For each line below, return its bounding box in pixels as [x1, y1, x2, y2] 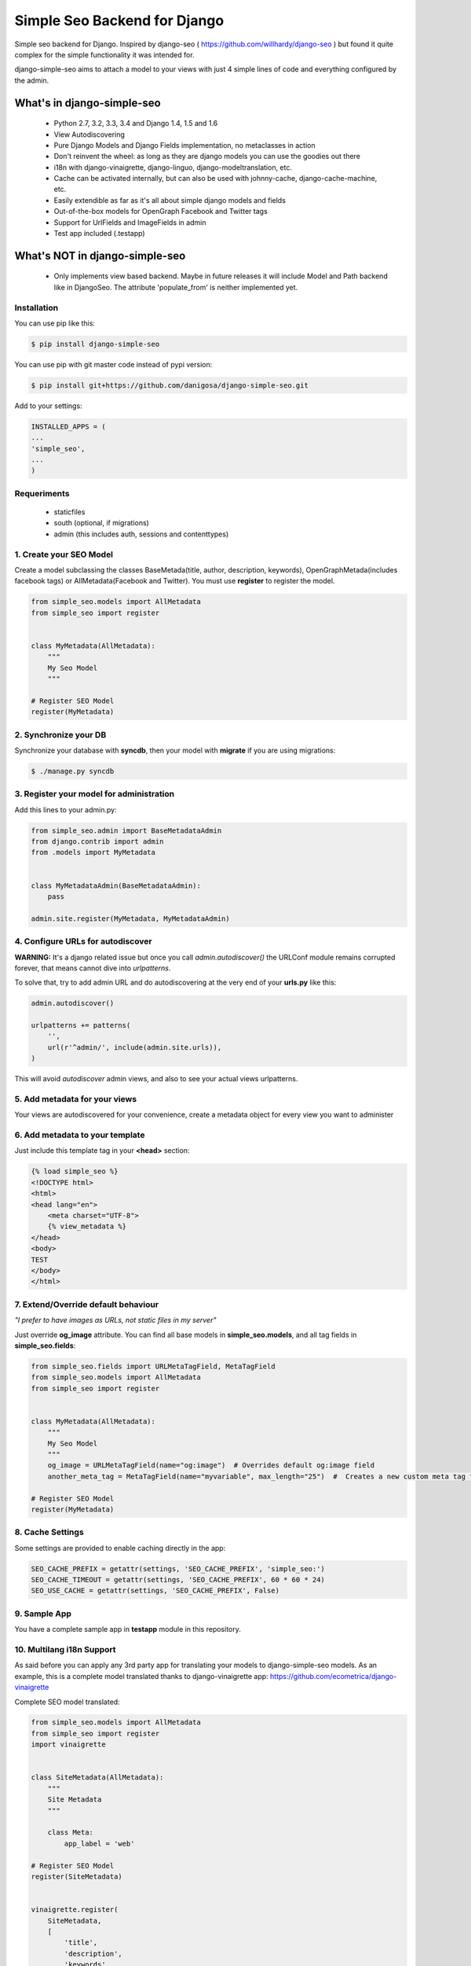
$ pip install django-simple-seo [31, 339, 160, 348]
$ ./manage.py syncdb [31, 767, 115, 775]
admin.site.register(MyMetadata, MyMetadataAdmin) [31, 914, 231, 923]
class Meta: [47, 1828, 94, 1837]
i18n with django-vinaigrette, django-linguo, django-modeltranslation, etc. [53, 162, 293, 172]
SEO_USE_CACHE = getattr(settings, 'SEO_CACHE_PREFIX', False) [31, 1586, 280, 1596]
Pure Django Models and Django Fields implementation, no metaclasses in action [53, 140, 316, 149]
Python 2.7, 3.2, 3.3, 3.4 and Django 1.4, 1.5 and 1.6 [53, 119, 218, 128]
